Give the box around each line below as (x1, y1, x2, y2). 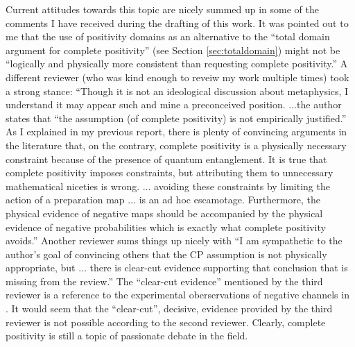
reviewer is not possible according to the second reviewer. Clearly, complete (6, 314, 326, 329)
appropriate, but (6, 260, 76, 275)
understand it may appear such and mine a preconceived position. (6, 97, 286, 112)
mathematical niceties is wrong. (6, 178, 140, 193)
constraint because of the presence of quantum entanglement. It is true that (6, 151, 327, 166)
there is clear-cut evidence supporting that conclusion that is (89, 260, 348, 275)
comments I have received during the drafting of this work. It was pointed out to (6, 15, 349, 30)
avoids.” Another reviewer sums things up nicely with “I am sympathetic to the (6, 233, 343, 248)
